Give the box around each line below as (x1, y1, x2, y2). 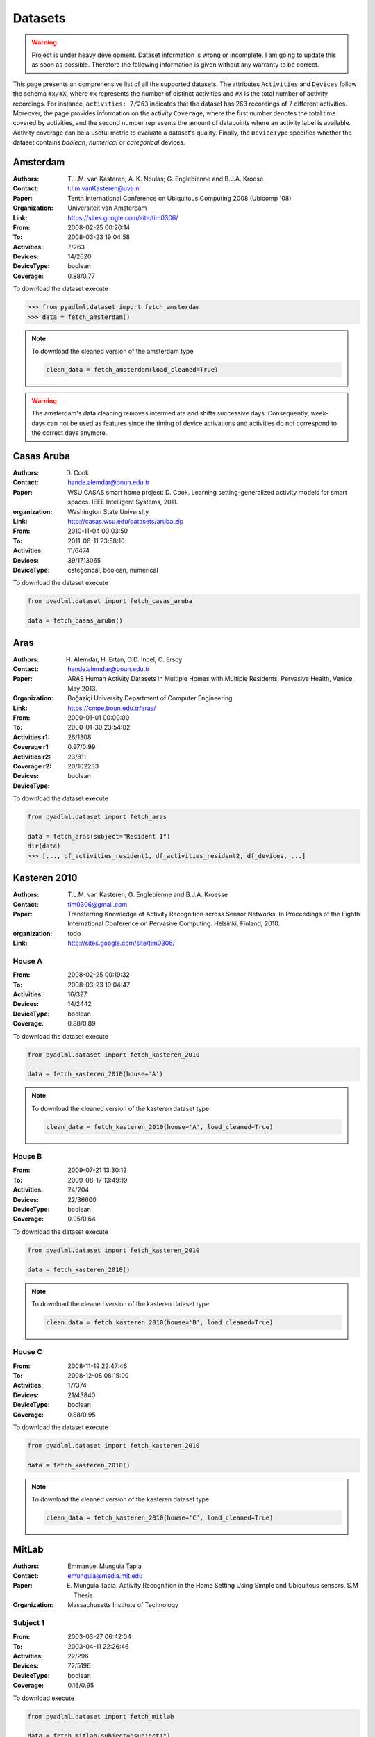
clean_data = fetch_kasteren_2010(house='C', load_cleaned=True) (46, 1514, 274, 1522)
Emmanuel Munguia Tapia (67, 1562, 142, 1570)
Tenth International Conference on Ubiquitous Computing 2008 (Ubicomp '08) (67, 194, 292, 202)
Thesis (74, 1591, 93, 1599)
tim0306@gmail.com (67, 900, 128, 908)
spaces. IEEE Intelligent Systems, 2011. (67, 497, 178, 507)
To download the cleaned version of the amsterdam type (31, 347, 194, 356)
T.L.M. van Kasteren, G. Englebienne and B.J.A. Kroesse (67, 890, 228, 899)
